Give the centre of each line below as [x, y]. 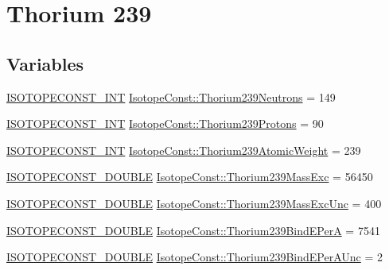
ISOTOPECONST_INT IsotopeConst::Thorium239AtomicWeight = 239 [184, 150]
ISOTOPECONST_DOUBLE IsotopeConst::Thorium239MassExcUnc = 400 [194, 203]
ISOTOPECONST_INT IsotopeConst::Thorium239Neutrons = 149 [171, 96]
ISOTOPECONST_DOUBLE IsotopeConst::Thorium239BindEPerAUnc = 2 [194, 257]
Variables [45, 63]
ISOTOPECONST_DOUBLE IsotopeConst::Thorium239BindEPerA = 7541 [193, 230]
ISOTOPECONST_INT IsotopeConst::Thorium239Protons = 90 [165, 123]
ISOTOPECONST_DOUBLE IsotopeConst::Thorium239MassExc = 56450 [190, 177]
